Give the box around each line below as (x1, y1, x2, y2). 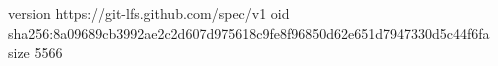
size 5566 (8, 42, 63, 63)
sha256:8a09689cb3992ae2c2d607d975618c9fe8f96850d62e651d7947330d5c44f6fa (8, 22, 490, 43)
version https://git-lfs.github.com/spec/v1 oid (8, 3, 290, 23)
